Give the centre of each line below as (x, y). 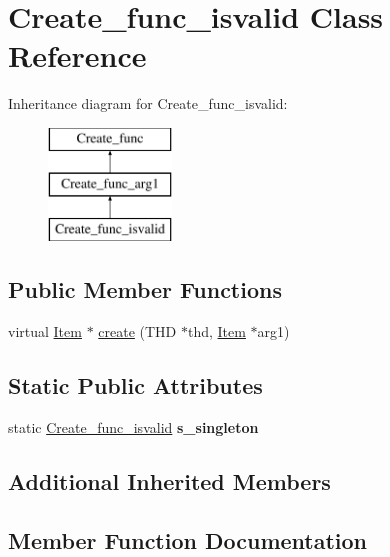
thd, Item (216, 331)
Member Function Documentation (188, 539)
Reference (77, 55)
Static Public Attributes (135, 385)
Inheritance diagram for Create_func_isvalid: (148, 103)
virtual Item (45, 331)
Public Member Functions (145, 289)
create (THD (137, 331)
